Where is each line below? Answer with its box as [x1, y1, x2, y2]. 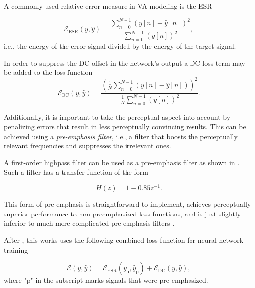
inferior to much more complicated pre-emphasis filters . [4, 218, 175, 228]
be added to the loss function [4, 67, 93, 77]
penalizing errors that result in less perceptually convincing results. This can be [4, 121, 246, 132]
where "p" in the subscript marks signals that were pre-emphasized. [4, 275, 208, 285]
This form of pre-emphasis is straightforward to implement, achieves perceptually [4, 199, 251, 209]
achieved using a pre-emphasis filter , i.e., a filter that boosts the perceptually [4, 131, 238, 141]
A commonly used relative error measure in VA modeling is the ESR [4, 1, 212, 11]
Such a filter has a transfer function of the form [4, 167, 148, 177]
